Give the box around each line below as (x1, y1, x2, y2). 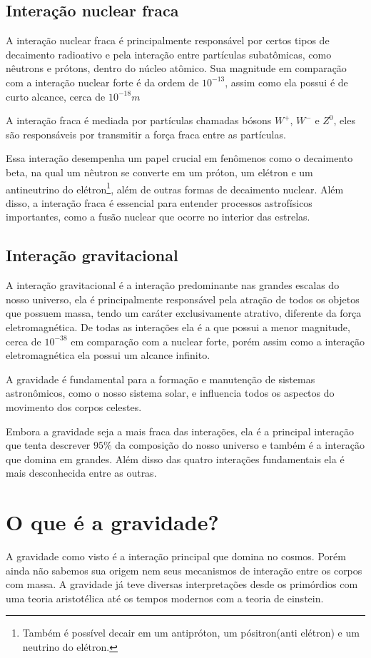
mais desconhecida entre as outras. (6, 465, 157, 480)
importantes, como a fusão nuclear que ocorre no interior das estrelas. (6, 209, 310, 224)
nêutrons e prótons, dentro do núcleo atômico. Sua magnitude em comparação (6, 61, 347, 76)
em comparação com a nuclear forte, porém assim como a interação (71, 333, 365, 348)
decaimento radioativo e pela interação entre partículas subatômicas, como (6, 46, 332, 61)
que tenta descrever (6, 437, 91, 452)
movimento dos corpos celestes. (6, 399, 142, 414)
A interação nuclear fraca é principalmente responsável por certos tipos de (6, 33, 330, 48)
